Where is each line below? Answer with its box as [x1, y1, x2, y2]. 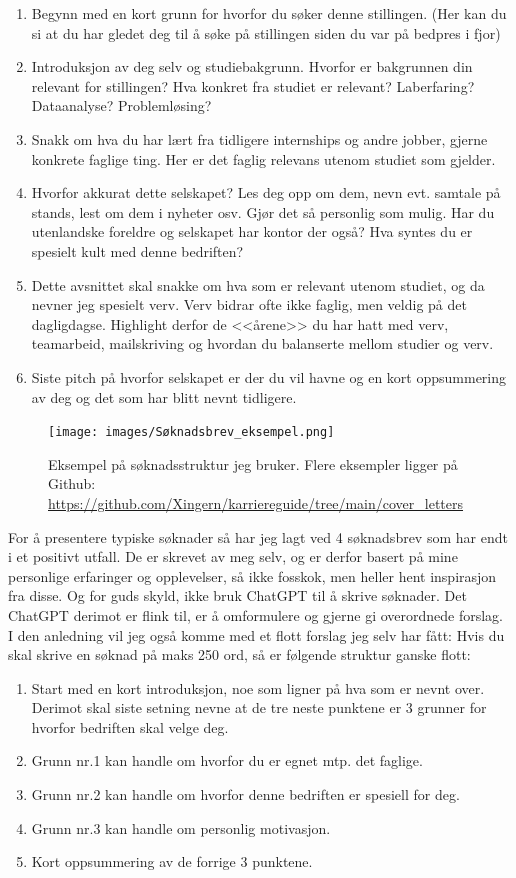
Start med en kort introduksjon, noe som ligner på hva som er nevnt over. [31, 677, 485, 698]
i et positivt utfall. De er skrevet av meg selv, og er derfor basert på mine [8, 546, 458, 567]
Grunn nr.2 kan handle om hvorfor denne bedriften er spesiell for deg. [31, 784, 460, 805]
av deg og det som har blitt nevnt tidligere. [31, 386, 297, 407]
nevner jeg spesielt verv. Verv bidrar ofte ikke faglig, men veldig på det [31, 294, 467, 315]
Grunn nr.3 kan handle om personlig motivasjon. [31, 817, 331, 838]
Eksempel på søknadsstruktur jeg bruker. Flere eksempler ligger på [48, 453, 458, 474]
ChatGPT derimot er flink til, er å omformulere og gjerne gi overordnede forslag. [8, 604, 504, 625]
